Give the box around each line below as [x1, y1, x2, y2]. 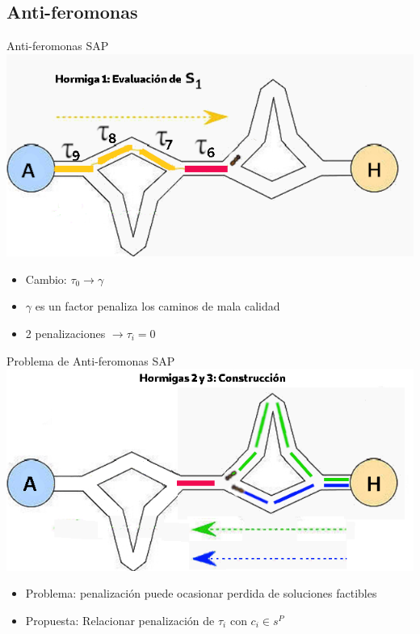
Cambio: [25, 270, 67, 287]
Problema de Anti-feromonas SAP [6, 352, 175, 369]
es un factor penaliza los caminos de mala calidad [35, 298, 280, 315]
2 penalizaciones [25, 324, 106, 341]
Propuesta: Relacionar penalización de [25, 611, 215, 628]
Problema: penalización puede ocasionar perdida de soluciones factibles [25, 585, 377, 602]
